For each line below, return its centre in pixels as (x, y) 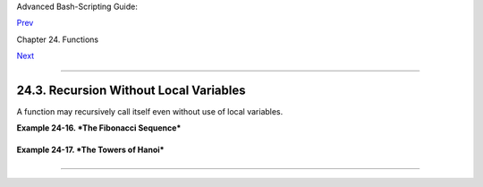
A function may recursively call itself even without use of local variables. (150, 112)
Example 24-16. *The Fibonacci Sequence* (99, 128)
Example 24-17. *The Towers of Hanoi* (90, 149)
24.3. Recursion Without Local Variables (131, 90)
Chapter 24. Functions (57, 39)
